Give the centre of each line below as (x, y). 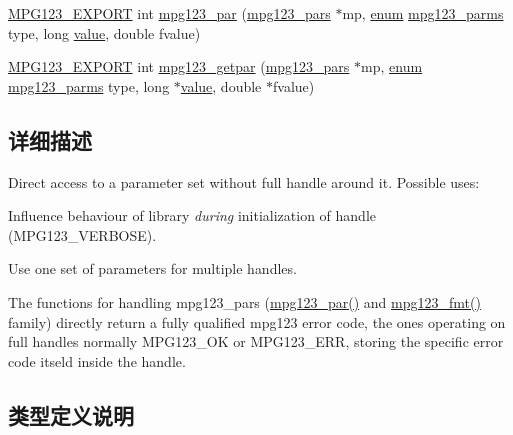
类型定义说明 (71, 414)
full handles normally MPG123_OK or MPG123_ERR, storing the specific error (256, 341)
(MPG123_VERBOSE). (82, 234)
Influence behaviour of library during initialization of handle (192, 215)
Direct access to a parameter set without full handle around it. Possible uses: (244, 181)
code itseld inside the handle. (97, 360)
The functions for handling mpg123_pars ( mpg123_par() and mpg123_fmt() (244, 301)
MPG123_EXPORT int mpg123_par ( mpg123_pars (169, 13)
